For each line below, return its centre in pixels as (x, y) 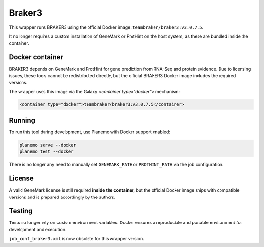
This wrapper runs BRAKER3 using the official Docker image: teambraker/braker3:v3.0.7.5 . (106, 27)
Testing (21, 211)
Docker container (36, 57)
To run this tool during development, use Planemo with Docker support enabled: (90, 132)
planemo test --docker (46, 152)
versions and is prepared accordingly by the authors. (62, 197)
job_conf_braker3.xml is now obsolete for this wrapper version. (77, 239)
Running (22, 120)
